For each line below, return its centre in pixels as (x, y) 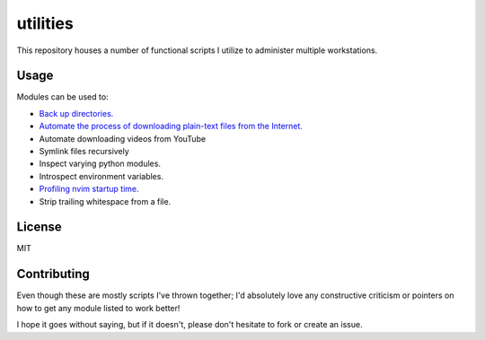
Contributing (53, 274)
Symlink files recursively (84, 152)
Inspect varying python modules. (100, 164)
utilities (45, 23)
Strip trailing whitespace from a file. (105, 201)
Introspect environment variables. (101, 176)
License (39, 227)
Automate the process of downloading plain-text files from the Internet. (171, 126)
